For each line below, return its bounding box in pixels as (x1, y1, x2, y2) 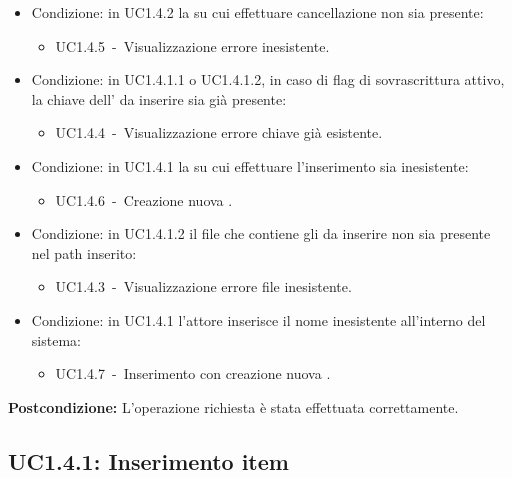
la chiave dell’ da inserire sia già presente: (31, 88, 287, 109)
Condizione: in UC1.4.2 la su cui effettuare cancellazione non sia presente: (31, 2, 484, 22)
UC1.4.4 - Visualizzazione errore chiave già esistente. (55, 122, 383, 143)
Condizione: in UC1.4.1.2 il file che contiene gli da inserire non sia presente (31, 223, 491, 244)
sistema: (31, 329, 81, 350)
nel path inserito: (31, 242, 137, 263)
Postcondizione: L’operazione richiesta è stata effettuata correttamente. (8, 396, 459, 417)
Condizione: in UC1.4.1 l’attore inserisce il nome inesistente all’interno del (31, 309, 486, 330)
